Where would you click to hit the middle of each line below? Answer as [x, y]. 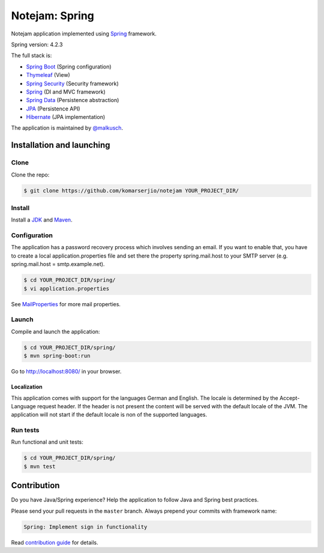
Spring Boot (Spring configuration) [69, 67]
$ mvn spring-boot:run [57, 356]
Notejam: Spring [52, 16]
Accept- [289, 398]
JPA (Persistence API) [53, 109]
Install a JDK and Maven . [42, 220]
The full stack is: [31, 56]
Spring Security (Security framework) [73, 83]
